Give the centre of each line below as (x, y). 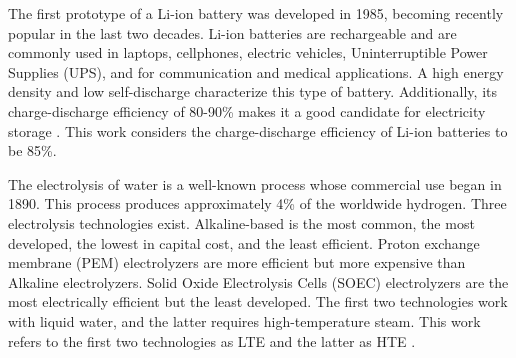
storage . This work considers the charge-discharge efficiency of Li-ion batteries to (258, 130)
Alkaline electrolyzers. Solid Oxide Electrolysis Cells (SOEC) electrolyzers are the (258, 281)
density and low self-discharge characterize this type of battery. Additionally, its (253, 91)
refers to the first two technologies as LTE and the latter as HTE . (212, 340)
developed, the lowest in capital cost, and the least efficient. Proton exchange (244, 242)
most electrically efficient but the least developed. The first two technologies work (258, 301)
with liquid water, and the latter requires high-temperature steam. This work (244, 320)
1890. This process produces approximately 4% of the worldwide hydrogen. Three (257, 203)
